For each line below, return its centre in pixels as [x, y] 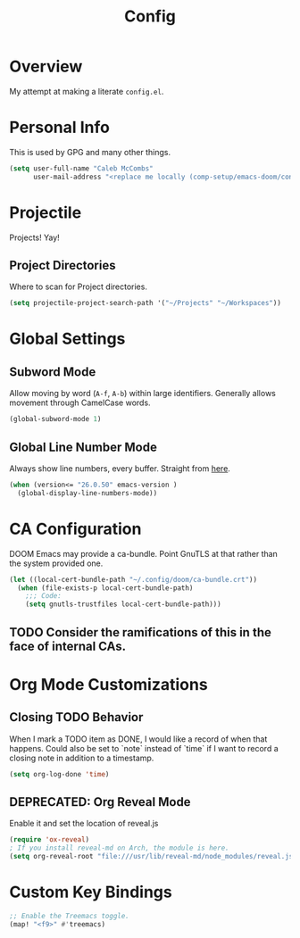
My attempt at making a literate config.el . [87, 91]
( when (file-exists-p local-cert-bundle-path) [105, 588]
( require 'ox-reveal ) [50, 840]
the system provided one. [56, 563]
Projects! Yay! [34, 237]
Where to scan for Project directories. [78, 286]
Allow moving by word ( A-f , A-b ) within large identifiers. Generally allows [143, 394]
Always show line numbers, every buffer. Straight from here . [120, 468]
